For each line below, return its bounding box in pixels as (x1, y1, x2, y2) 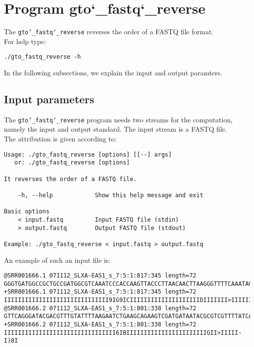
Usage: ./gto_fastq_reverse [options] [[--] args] (4, 151, 172, 158)
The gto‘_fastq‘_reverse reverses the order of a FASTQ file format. (4, 26, 214, 37)
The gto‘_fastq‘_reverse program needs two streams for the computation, (4, 114, 233, 124)
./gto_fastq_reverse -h (4, 53, 81, 61)
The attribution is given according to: (4, 134, 117, 144)
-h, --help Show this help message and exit (18, 191, 204, 199)
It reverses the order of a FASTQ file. (4, 175, 137, 183)
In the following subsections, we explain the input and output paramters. (4, 68, 222, 78)
